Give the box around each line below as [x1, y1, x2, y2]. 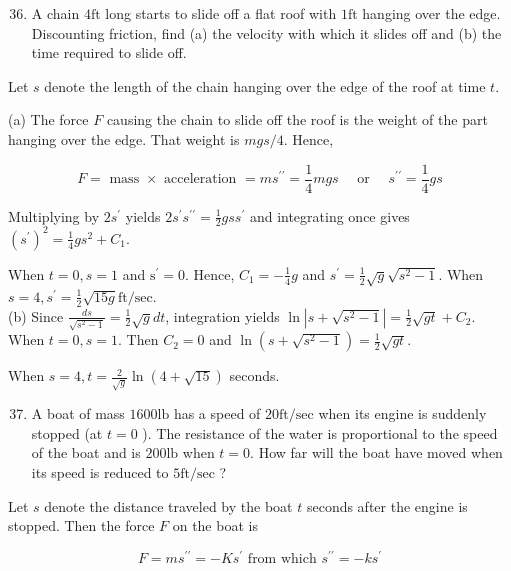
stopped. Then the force [8, 515, 155, 536]
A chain [31, 3, 80, 23]
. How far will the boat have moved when [250, 442, 503, 463]
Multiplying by [8, 205, 100, 226]
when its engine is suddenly [318, 403, 487, 424]
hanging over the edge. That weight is [8, 128, 240, 149]
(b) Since [8, 305, 64, 326]
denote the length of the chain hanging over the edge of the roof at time [44, 75, 486, 96]
